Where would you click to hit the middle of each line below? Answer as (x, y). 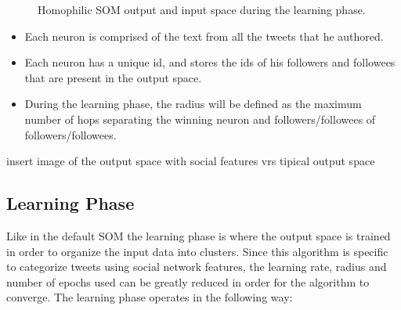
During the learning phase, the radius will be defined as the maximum (193, 104)
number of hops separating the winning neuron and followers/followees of (200, 119)
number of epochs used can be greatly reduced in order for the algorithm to (188, 281)
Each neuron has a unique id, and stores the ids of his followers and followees (210, 62)
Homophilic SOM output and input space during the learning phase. (202, 9)
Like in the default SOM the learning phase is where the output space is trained (199, 235)
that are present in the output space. (113, 77)
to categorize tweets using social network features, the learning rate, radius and (197, 267)
